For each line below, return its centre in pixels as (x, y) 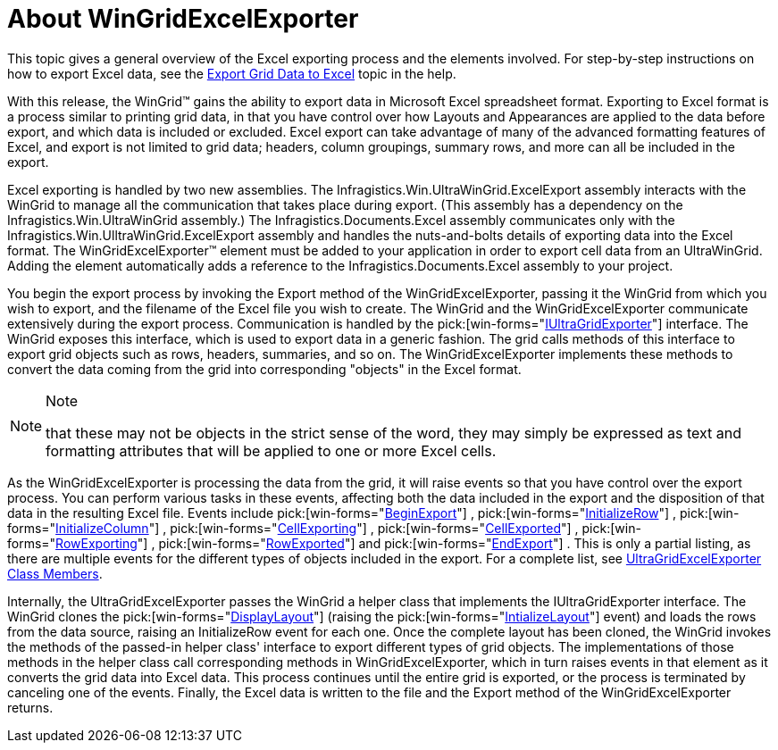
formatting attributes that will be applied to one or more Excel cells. (271, 450)
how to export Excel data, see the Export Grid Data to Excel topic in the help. (232, 73)
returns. (30, 707)
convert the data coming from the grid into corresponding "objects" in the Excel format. (264, 369)
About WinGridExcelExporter (183, 19)
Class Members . (55, 573)
